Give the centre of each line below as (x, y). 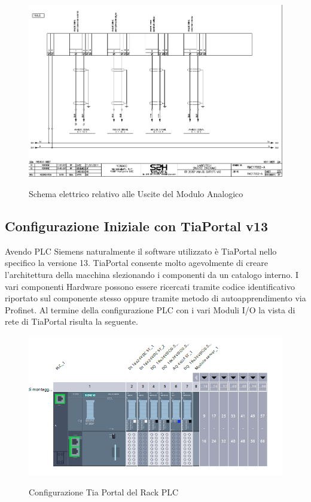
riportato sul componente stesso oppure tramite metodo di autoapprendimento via (155, 298)
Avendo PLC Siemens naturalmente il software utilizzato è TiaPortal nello (141, 251)
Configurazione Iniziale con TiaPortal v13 (136, 226)
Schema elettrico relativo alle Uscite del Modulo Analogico (136, 193)
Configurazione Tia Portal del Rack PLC (104, 492)
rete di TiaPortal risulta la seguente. (71, 321)
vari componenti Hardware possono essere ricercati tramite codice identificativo (150, 286)
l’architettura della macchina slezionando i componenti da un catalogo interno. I (152, 274)
